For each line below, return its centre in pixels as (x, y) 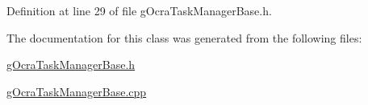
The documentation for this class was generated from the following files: (184, 37)
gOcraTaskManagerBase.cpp (77, 91)
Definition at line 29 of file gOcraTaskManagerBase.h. (139, 10)
